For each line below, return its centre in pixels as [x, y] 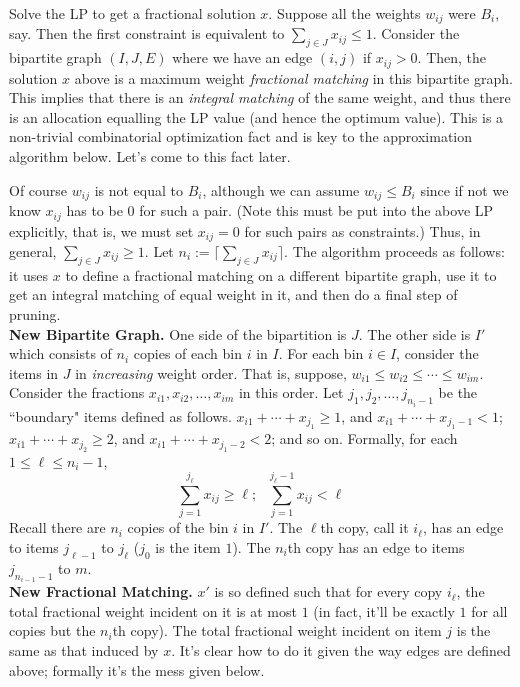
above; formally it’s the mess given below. [137, 669]
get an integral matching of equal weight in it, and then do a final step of [233, 294]
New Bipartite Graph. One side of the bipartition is [178, 333]
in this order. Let [291, 392]
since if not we [464, 189]
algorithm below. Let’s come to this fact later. [150, 156]
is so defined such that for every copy [328, 591]
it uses [29, 274]
